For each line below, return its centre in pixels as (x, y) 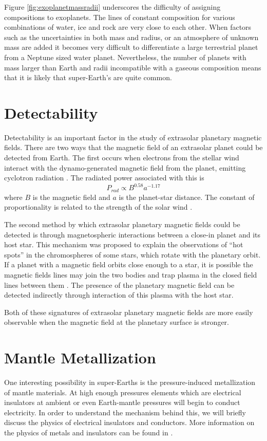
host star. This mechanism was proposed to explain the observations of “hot (124, 244)
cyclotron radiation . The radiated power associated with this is (104, 178)
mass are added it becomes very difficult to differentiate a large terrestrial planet (131, 47)
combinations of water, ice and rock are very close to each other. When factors (128, 27)
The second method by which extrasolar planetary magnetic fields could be (122, 224)
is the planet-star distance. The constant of (187, 197)
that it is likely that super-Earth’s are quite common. (88, 77)
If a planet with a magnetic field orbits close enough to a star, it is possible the (129, 264)
